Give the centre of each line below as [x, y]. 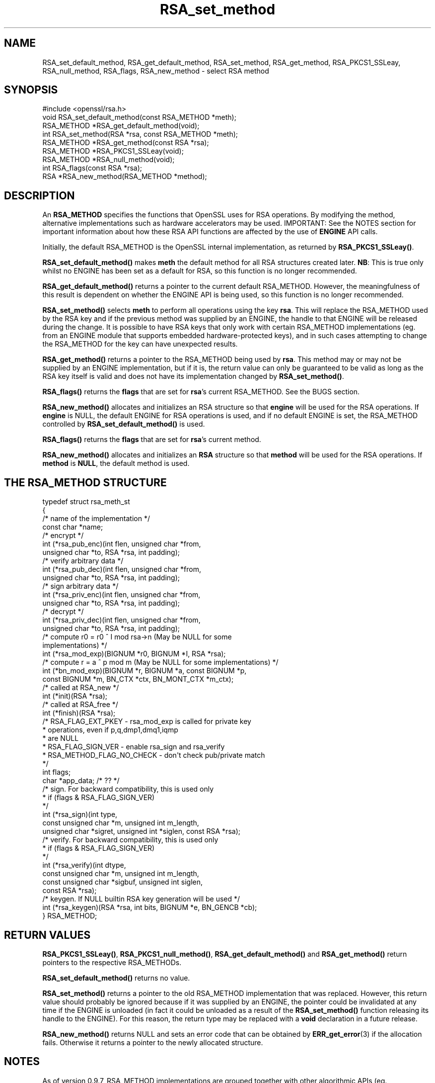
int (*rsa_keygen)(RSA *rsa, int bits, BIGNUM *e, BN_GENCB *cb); [150, 907]
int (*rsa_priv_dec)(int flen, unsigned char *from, [121, 620]
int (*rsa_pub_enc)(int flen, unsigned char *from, [122, 544]
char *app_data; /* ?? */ [81, 781]
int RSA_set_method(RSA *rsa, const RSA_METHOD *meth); [140, 134]
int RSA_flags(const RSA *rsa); [92, 168]
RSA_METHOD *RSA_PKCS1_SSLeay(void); [113, 151]
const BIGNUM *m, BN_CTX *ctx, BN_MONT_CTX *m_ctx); [138, 679]
